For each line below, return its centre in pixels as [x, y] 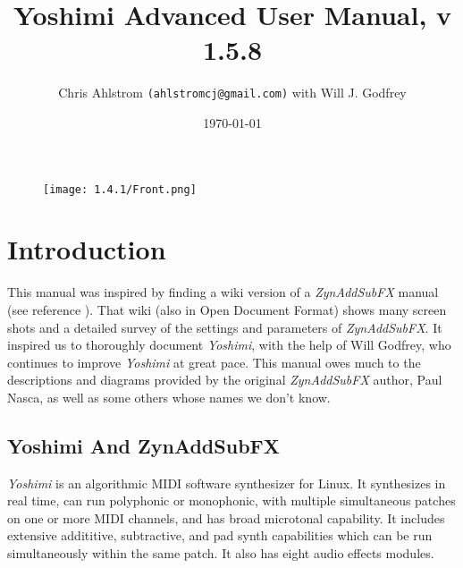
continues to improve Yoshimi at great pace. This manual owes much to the [214, 362]
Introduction [87, 249]
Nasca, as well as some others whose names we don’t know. [169, 397]
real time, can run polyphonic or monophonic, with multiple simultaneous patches [231, 500]
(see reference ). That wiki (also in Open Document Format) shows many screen [227, 309]
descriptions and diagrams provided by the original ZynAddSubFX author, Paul [225, 380]
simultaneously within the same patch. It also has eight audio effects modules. [221, 553]
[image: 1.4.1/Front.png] [120, 189]
